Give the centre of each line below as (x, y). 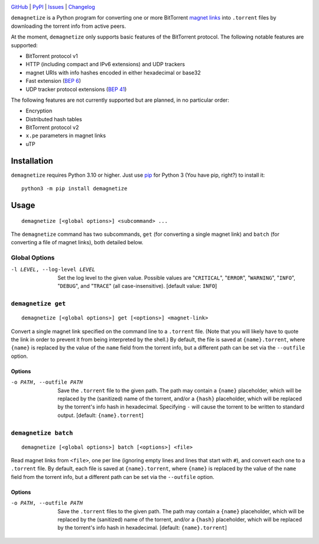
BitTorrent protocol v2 (52, 128)
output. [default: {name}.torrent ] (101, 415)
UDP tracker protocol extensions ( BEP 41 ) (76, 89)
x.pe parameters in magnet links (66, 135)
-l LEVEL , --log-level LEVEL (53, 270)
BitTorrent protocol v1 (52, 56)
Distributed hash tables (54, 119)
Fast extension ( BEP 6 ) (53, 81)
